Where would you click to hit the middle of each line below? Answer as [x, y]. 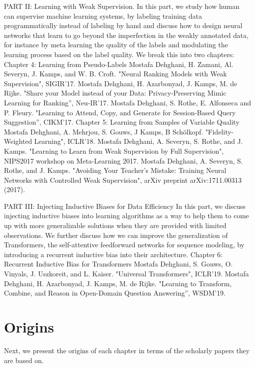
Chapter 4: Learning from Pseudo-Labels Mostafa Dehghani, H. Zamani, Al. [119, 64]
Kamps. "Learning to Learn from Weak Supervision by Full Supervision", [114, 150]
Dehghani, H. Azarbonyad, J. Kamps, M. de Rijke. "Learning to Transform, [118, 283]
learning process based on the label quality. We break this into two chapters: [119, 54]
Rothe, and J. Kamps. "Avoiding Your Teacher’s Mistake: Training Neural [115, 170]
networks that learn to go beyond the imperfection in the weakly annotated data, [126, 35]
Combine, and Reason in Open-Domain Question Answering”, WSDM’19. [115, 293]
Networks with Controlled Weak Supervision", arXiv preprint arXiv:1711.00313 [123, 180]
